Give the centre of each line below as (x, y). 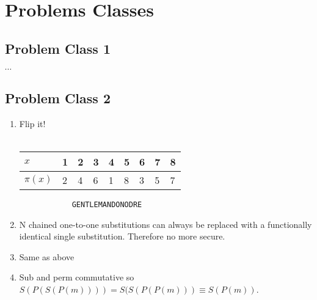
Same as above (47, 256)
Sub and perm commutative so (77, 277)
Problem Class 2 (58, 97)
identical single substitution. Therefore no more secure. (122, 236)
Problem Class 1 (58, 48)
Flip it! (32, 123)
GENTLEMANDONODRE (107, 204)
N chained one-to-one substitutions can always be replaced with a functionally (166, 224)
